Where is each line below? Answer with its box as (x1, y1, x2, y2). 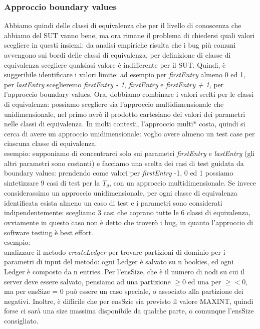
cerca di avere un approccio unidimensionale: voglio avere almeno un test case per (4, 128, 255, 138)
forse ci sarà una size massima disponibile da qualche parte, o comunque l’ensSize (4, 305, 254, 316)
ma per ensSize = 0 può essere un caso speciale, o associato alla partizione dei (4, 286, 243, 296)
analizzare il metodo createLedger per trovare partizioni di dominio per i (4, 246, 225, 257)
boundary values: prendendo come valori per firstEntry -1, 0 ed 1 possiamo (4, 168, 233, 178)
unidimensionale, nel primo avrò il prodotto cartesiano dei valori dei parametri (4, 108, 245, 119)
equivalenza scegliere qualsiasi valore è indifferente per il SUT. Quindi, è (4, 59, 226, 70)
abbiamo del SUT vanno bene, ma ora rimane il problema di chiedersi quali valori (4, 30, 255, 40)
